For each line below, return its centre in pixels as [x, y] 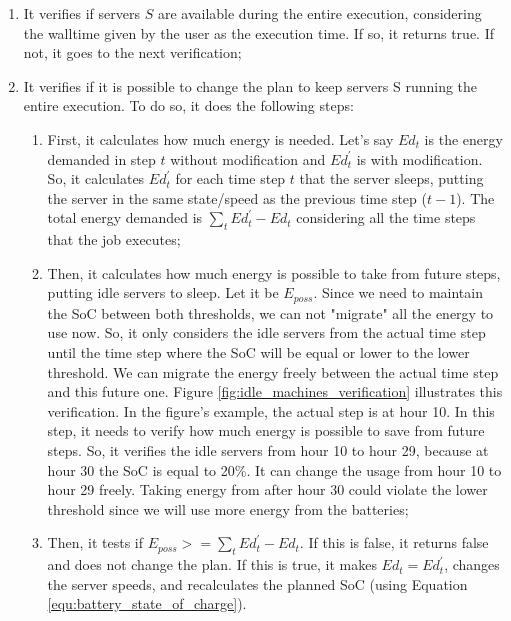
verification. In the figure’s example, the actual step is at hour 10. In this [271, 410]
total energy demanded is [125, 217]
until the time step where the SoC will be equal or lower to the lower [258, 351]
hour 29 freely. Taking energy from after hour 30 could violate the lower [267, 489]
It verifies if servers [82, 13]
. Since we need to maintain [398, 292]
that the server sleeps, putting [391, 178]
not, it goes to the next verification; [132, 52]
